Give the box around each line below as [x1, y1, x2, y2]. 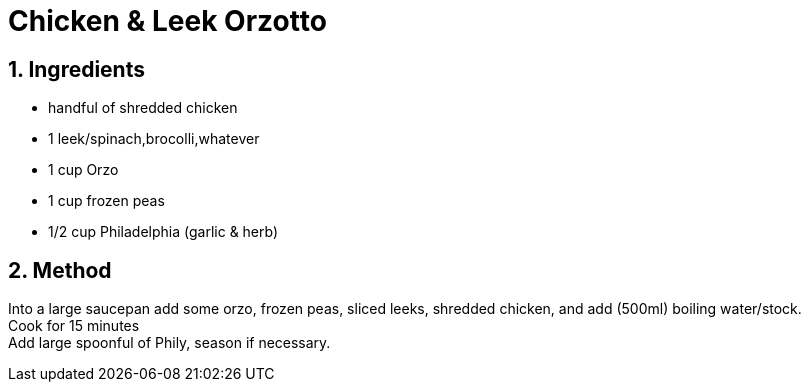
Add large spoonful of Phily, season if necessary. [8, 334, 331, 352]
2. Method [8, 257, 112, 283]
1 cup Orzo [48, 161, 119, 179]
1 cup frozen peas [48, 192, 165, 210]
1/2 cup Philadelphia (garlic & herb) [48, 223, 279, 241]
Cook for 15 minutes [8, 317, 140, 335]
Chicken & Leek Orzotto [8, 4, 327, 38]
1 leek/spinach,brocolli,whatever [48, 130, 260, 148]
